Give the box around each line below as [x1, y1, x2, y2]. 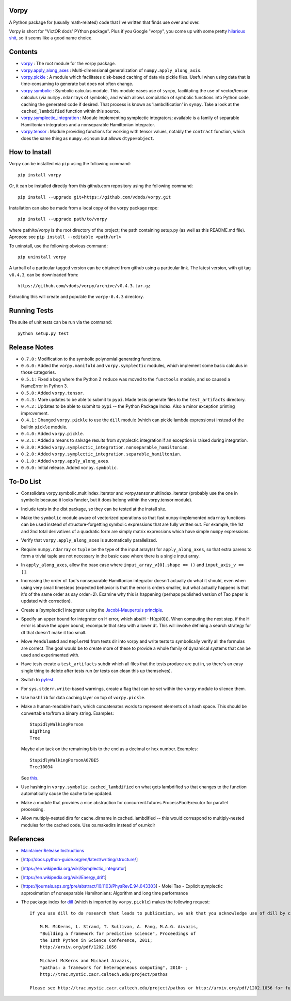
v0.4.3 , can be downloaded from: [9, 272, 79, 277]
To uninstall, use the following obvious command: [9, 243, 108, 249]
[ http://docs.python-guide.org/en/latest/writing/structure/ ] [21, 857, 138, 863]
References [9, 835, 45, 843]
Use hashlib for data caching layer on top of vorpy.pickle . [21, 695, 145, 700]
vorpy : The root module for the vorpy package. [21, 61, 116, 67]
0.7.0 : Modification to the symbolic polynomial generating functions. [21, 356, 162, 362]
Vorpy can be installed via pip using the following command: [9, 161, 131, 167]
